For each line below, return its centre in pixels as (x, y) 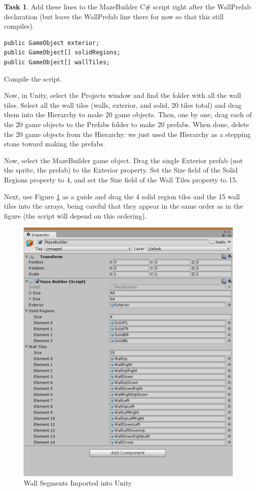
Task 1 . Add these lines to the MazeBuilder (71, 6)
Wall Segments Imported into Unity (78, 483)
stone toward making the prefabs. (55, 144)
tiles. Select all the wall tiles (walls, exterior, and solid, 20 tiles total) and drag (123, 105)
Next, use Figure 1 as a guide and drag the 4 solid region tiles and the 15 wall (122, 196)
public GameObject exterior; (52, 43)
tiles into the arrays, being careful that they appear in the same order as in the (124, 206)
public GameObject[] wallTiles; (57, 62)
